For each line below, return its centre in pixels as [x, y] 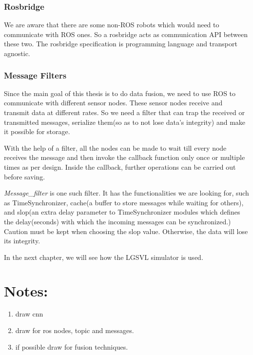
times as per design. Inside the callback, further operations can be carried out [120, 167]
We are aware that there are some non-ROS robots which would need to [112, 25]
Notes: [26, 290]
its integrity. [22, 241]
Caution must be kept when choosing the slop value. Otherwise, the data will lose [126, 231]
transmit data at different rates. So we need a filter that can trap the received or [124, 112]
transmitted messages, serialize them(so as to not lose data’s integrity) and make [125, 122]
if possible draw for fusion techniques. [72, 346]
